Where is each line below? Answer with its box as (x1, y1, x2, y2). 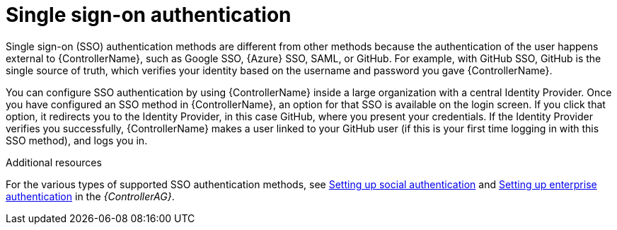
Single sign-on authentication (6, 3, 292, 27)
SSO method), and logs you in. (6, 134, 148, 146)
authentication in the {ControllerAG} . (6, 190, 175, 202)
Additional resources (6, 156, 102, 168)
